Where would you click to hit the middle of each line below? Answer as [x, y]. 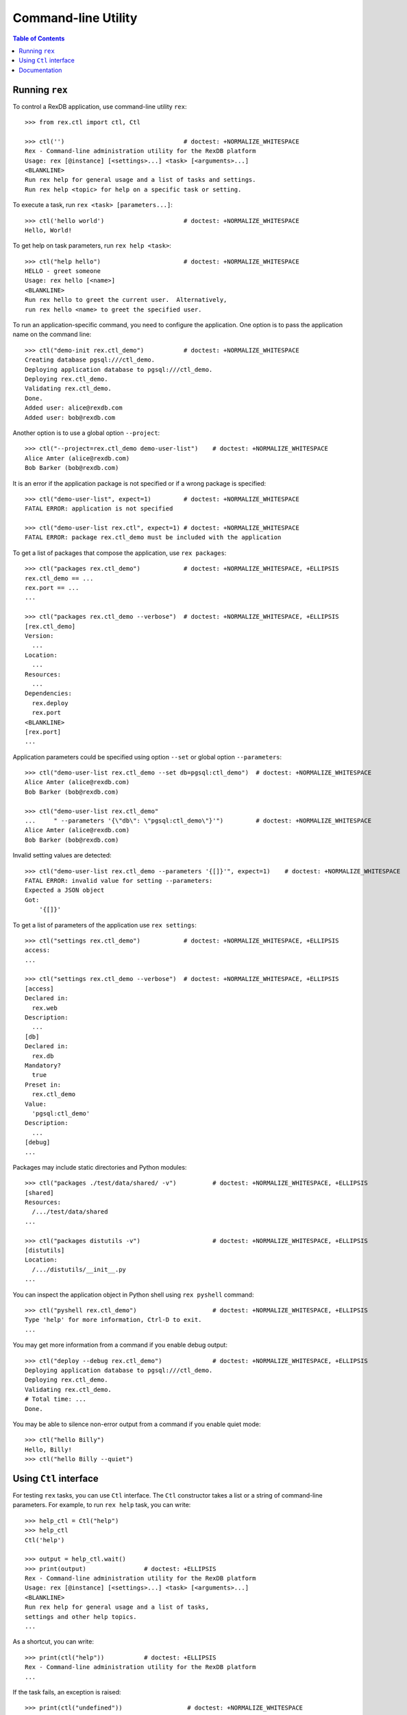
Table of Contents [39, 38]
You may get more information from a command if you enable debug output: [120, 1345]
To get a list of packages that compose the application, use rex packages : [120, 553]
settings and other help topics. [81, 1617]
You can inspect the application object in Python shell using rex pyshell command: [133, 1294]
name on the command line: [52, 334]
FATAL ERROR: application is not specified [99, 509]
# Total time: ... [56, 1399]
